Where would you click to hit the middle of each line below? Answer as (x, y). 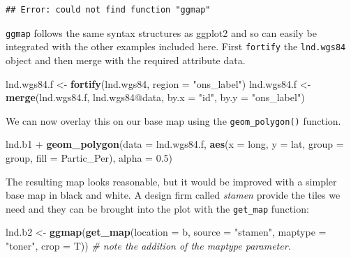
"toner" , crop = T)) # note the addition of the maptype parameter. (148, 245)
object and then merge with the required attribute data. (126, 60)
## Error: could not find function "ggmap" (108, 10)
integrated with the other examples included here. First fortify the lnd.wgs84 (176, 46)
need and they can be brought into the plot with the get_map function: (157, 208)
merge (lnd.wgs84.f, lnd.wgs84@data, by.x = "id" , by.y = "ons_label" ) (155, 97)
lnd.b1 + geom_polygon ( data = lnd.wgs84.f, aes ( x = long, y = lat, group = (175, 144)
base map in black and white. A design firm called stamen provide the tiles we (173, 195)
